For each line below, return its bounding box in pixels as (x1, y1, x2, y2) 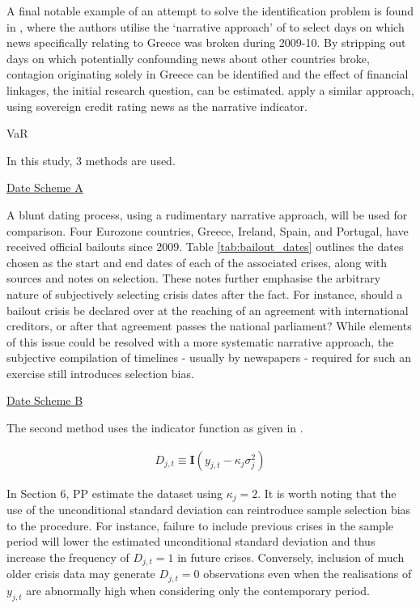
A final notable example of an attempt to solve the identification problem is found (6, 2, 414, 19)
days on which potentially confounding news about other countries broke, (6, 49, 370, 66)
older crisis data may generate (6, 565, 155, 582)
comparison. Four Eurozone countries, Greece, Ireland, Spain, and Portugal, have (6, 222, 409, 239)
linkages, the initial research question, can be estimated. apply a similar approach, (6, 81, 414, 98)
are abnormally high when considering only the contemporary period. (26, 581, 370, 598)
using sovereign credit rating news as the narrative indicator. (6, 97, 308, 114)
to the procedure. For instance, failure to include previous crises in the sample (6, 517, 393, 534)
